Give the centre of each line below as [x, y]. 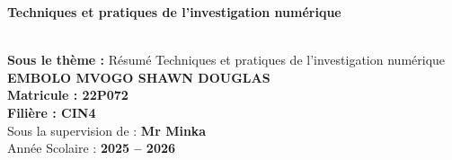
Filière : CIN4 [52, 112]
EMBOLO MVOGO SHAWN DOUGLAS [139, 77]
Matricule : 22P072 [68, 95]
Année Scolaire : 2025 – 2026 [92, 148]
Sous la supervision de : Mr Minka [107, 130]
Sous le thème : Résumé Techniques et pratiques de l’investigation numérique [226, 60]
